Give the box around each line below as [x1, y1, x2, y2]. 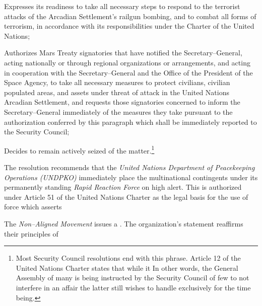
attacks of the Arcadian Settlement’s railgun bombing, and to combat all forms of [4, 11, 256, 21]
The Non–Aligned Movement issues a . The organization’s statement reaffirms [4, 218, 243, 228]
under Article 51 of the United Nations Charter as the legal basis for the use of [4, 191, 248, 202]
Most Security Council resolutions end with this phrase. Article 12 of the [16, 253, 241, 263]
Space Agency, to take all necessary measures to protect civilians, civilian [4, 77, 230, 88]
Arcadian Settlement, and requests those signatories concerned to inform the [4, 97, 240, 107]
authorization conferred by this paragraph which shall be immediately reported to [4, 116, 257, 127]
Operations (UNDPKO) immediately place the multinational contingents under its [4, 172, 258, 182]
